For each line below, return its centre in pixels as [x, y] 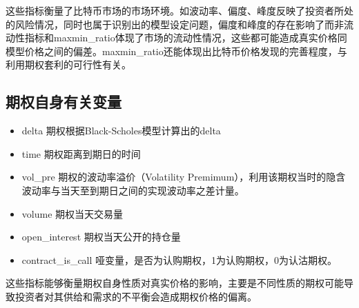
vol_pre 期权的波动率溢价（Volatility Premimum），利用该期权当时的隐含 [184, 177]
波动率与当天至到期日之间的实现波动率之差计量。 [133, 190]
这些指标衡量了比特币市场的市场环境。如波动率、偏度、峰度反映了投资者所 [175, 10]
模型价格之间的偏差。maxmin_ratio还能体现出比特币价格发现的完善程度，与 [176, 51]
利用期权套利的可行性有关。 [68, 64]
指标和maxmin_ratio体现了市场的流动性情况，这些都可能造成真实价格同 [186, 38]
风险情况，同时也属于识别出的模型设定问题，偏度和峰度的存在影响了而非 [179, 24]
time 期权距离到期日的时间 [81, 153]
